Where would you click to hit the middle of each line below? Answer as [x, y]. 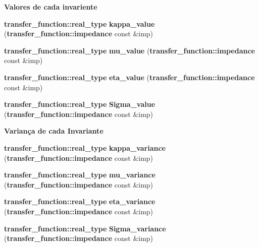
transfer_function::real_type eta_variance [80, 201]
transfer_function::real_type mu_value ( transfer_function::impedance [129, 50]
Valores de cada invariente [51, 7]
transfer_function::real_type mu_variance [80, 175]
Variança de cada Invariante [54, 131]
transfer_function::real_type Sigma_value [80, 104]
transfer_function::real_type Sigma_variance [85, 228]
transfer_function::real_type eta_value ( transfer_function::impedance [129, 77]
